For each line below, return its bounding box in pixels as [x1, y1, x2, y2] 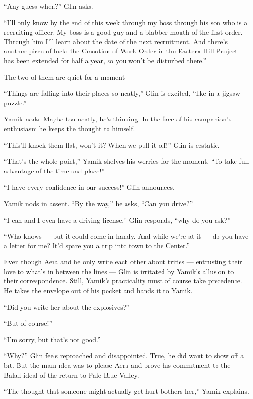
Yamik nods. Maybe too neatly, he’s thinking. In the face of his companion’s [4, 114, 232, 124]
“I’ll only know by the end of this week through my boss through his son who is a [4, 17, 248, 27]
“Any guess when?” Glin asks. [4, 1, 93, 11]
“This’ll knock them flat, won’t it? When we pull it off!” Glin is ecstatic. [4, 139, 220, 150]
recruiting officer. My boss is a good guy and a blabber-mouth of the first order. [4, 27, 243, 37]
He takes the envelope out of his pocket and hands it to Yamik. [4, 285, 193, 295]
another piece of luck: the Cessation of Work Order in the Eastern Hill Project [4, 46, 238, 56]
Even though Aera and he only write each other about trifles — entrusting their [4, 257, 242, 267]
